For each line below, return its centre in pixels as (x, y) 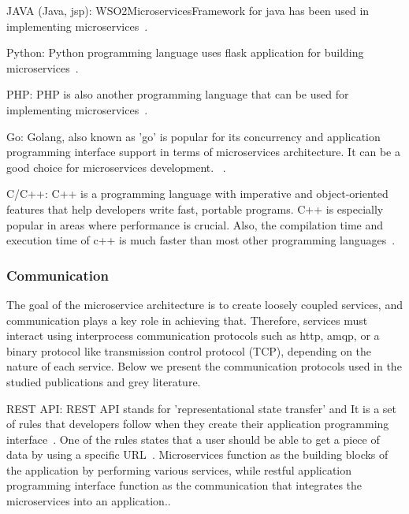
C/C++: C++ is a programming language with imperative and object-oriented (197, 194)
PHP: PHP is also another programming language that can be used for (178, 94)
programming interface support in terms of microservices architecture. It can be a (203, 152)
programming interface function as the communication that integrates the (184, 485)
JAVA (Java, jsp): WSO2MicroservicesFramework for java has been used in (188, 10)
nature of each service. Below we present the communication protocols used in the (204, 366)
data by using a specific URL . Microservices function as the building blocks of (197, 454)
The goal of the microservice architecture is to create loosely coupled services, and (204, 304)
